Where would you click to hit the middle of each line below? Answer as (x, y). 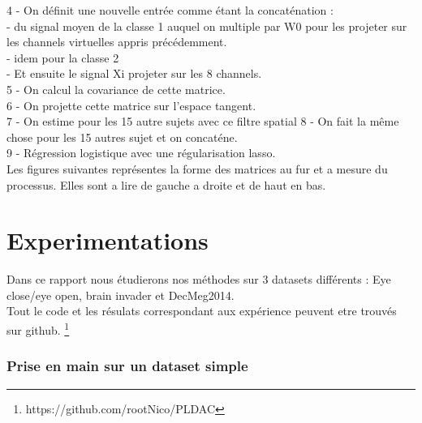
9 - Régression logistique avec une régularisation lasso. (141, 153)
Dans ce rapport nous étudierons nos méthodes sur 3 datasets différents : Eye (199, 279)
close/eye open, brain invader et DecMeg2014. (121, 295)
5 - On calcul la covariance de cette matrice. (116, 89)
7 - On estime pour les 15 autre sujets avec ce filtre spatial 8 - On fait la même (203, 121)
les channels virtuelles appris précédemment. (117, 42)
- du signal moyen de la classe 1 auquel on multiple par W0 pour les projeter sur (207, 26)
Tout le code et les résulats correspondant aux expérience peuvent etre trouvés (202, 311)
